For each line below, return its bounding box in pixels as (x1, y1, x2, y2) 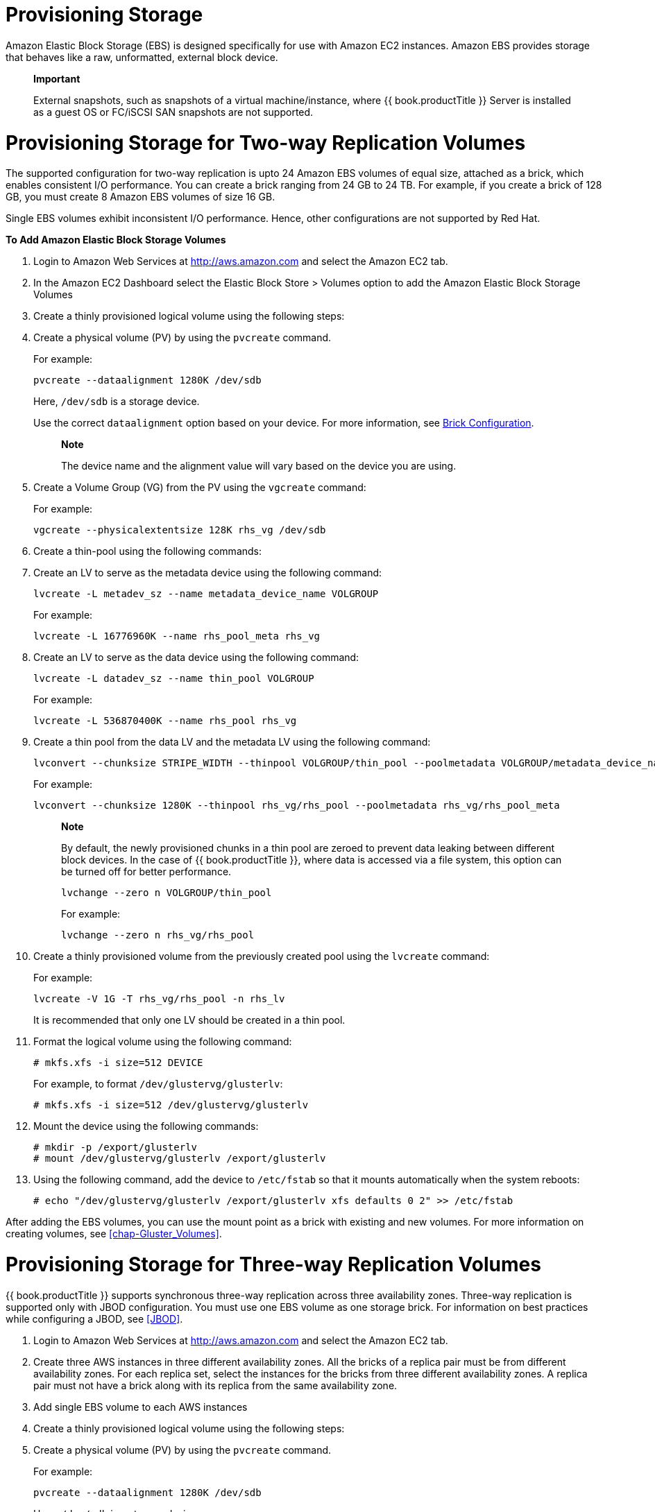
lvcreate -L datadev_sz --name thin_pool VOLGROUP (33, 673, 314, 685)
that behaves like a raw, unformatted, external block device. (6, 51, 278, 63)
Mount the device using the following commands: (33, 1120, 259, 1133)
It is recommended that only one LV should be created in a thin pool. (33, 1014, 346, 1026)
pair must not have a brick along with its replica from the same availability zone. (33, 1379, 398, 1391)
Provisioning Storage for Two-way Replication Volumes (6, 130, 526, 155)
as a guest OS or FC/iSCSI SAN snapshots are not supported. (33, 105, 314, 118)
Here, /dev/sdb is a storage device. (33, 395, 200, 408)
